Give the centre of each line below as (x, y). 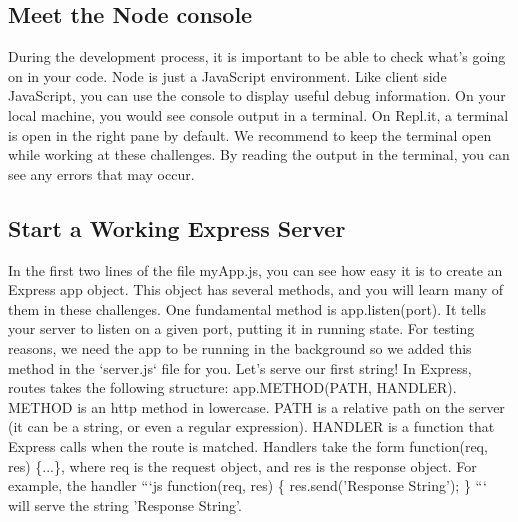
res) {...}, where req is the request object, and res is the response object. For (242, 465)
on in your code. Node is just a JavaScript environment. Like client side (227, 75)
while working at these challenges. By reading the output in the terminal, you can (259, 154)
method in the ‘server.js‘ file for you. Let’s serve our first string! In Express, (240, 367)
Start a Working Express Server (177, 227)
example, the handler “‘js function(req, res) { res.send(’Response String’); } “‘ (247, 485)
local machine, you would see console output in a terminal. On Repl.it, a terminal (258, 114)
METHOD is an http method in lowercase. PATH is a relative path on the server (256, 406)
